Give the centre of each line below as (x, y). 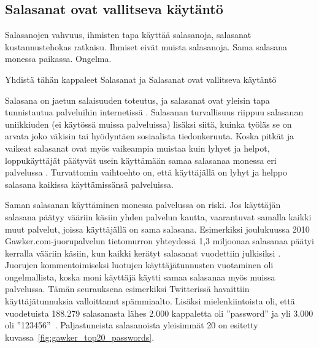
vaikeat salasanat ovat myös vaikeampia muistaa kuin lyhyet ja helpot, (137, 148)
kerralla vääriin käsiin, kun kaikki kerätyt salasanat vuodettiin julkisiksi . (143, 253)
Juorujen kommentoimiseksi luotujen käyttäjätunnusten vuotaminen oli (139, 265)
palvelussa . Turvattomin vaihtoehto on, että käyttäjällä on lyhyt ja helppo (146, 172)
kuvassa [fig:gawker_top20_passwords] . (80, 337)
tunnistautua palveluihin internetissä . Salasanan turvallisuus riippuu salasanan (154, 112)
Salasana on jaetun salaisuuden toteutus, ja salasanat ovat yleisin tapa (137, 100)
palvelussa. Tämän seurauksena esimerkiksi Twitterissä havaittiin (127, 289)
